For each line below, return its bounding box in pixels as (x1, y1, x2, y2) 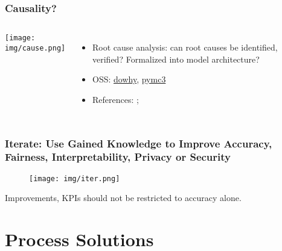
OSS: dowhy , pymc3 (92, 73, 166, 85)
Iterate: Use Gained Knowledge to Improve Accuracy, (5, 135, 272, 150)
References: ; (92, 93, 139, 105)
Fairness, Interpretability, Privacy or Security (5, 149, 231, 164)
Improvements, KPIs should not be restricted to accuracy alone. (5, 191, 242, 204)
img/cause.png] (5, 43, 66, 52)
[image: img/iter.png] (29, 174, 120, 183)
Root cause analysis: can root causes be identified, (92, 41, 278, 54)
